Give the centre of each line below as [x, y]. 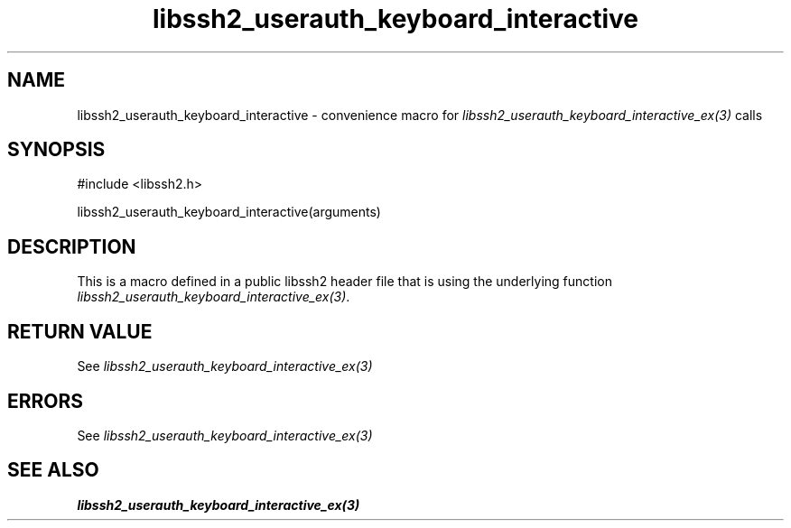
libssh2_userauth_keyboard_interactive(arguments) [229, 212]
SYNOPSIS [56, 150]
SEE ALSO [53, 470]
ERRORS [46, 401]
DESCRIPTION [72, 246]
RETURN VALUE [80, 331]
